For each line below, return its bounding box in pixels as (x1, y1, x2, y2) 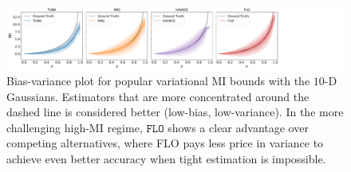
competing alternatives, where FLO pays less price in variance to (6, 135, 324, 151)
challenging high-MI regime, (6, 119, 143, 135)
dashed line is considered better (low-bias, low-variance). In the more (6, 104, 344, 120)
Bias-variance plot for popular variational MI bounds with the (6, 72, 310, 89)
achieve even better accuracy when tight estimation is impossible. (6, 150, 326, 167)
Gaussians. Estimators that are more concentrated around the (6, 88, 310, 104)
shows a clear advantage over (168, 119, 309, 135)
